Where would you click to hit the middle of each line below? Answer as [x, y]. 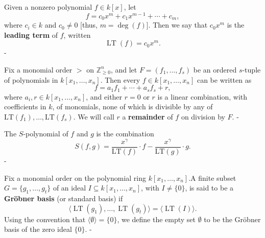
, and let [124, 69]
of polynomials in [31, 79]
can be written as [224, 79]
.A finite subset [212, 177]
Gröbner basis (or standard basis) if [64, 198]
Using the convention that [45, 219]
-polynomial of [46, 134]
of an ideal [69, 188]
